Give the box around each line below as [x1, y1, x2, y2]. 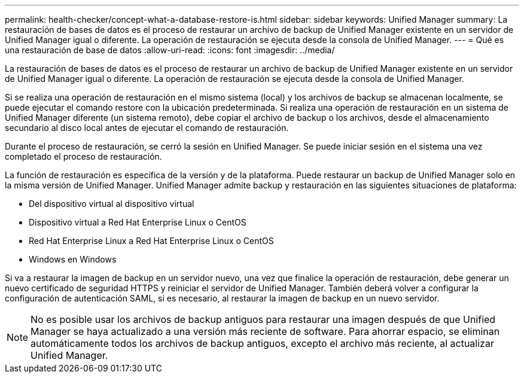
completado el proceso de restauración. [5, 151, 162, 161]
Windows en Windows [29, 254, 117, 264]
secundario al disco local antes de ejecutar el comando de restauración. [5, 123, 289, 133]
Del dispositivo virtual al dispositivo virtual [29, 199, 194, 209]
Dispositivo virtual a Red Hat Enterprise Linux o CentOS [29, 217, 246, 227]
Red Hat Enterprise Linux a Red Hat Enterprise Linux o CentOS [29, 236, 274, 246]
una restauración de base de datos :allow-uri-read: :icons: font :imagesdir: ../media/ [5, 45, 335, 55]
